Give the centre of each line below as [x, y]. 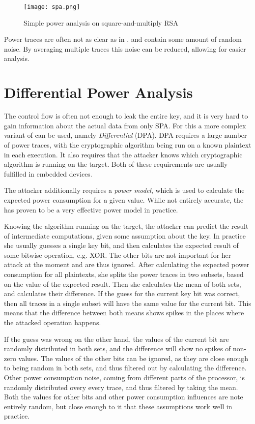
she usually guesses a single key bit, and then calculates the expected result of [121, 245]
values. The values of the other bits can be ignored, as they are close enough [133, 358]
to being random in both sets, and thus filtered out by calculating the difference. [125, 368]
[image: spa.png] [52, 7]
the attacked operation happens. [53, 322]
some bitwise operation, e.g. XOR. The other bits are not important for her [118, 255]
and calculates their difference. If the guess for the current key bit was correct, [122, 293]
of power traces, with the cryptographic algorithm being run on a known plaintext [128, 144]
